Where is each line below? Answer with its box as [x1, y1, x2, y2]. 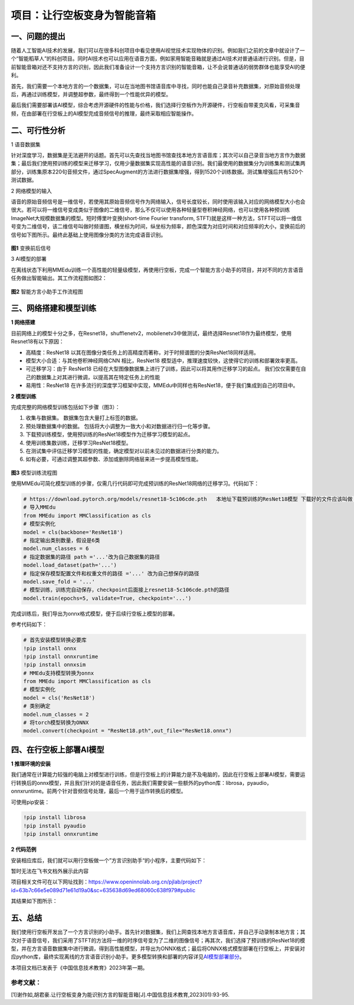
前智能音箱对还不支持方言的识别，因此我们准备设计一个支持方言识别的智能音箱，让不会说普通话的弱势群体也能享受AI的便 [11, 63, 306, 70]
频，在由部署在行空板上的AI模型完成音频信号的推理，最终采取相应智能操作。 [11, 110, 197, 117]
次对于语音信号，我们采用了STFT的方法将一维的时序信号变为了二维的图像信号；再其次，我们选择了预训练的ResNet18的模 [11, 937, 306, 944]
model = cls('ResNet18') [23, 694, 96, 701]
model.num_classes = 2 [23, 711, 89, 718]
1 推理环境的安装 [11, 760, 51, 767]
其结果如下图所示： [11, 898, 58, 905]
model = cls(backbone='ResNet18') [23, 529, 123, 535]
